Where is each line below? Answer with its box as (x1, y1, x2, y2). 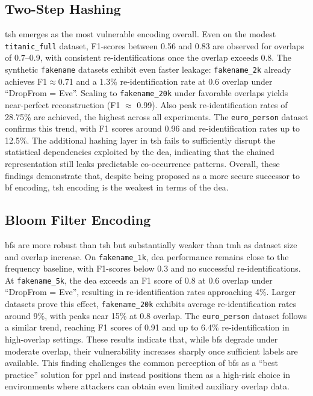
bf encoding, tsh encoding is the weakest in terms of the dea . (5, 181, 229, 193)
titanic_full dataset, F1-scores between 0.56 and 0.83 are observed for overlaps (5, 39, 305, 52)
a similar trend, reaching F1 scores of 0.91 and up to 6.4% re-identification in (5, 321, 290, 334)
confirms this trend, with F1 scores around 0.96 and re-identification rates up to (5, 122, 300, 135)
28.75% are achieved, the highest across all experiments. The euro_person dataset (5, 110, 308, 123)
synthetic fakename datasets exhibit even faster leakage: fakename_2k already (5, 63, 291, 76)
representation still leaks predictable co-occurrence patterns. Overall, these (5, 157, 280, 169)
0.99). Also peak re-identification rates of (137, 98, 288, 111)
